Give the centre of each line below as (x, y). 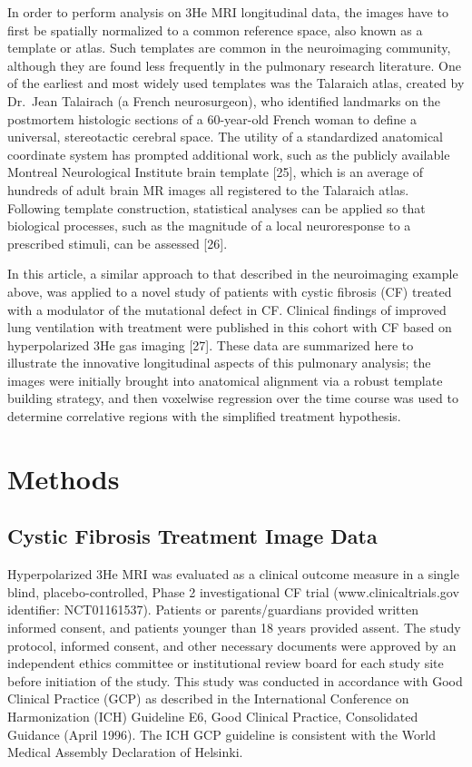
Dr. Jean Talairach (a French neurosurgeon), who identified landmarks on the (224, 100)
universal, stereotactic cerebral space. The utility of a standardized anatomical (225, 137)
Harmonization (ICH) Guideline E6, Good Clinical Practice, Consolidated (213, 716)
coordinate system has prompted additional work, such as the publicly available (229, 154)
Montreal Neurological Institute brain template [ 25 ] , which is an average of (216, 172)
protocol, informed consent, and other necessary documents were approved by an (232, 645)
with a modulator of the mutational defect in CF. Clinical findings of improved (227, 309)
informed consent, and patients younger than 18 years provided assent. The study (234, 628)
